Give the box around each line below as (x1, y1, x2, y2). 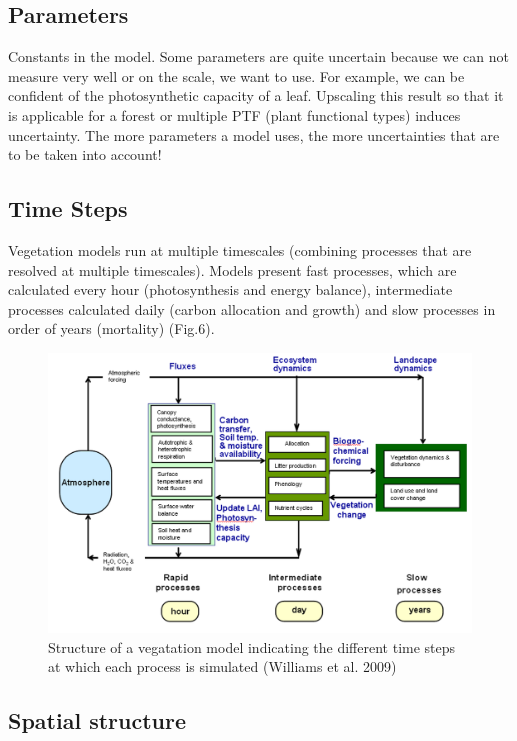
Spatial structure (8, 705, 186, 736)
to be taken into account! (8, 144, 162, 165)
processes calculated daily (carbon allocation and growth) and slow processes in (8, 298, 496, 319)
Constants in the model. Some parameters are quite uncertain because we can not (8, 46, 509, 67)
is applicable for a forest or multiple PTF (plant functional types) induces (8, 104, 461, 125)
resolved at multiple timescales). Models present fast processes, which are (8, 259, 457, 280)
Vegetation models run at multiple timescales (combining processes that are (8, 239, 472, 260)
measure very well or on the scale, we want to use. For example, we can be (8, 65, 465, 86)
